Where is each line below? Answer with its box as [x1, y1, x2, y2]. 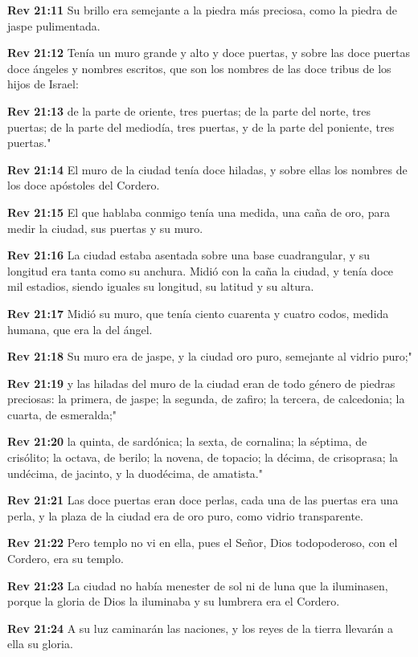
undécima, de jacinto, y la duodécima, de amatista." [7, 464, 263, 481]
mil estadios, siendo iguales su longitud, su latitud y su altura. [7, 278, 314, 295]
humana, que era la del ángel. [7, 320, 153, 337]
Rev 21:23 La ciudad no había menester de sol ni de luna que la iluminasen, [7, 577, 388, 594]
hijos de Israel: [7, 75, 79, 92]
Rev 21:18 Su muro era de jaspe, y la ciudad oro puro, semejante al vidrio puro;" [7, 348, 412, 365]
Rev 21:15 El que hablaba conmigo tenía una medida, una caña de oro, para [7, 203, 390, 220]
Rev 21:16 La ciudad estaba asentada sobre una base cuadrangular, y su [7, 247, 371, 263]
